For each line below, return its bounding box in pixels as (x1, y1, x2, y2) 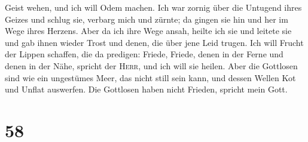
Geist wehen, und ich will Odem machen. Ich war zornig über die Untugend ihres (5, 1, 302, 13)
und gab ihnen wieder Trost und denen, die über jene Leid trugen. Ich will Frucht (5, 36, 304, 48)
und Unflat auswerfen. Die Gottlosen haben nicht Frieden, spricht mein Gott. (5, 83, 288, 95)
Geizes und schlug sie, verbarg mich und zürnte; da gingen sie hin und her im (5, 13, 288, 25)
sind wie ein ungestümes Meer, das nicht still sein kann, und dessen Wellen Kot (5, 71, 296, 84)
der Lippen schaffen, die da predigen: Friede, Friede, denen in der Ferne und (5, 48, 283, 60)
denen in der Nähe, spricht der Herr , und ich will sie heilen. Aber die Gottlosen (5, 59, 298, 72)
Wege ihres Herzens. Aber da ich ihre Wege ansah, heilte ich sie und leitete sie (5, 24, 292, 37)
